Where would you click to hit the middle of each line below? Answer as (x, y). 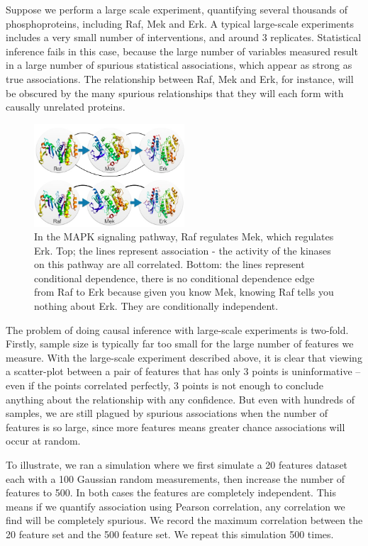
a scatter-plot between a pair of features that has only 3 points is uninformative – (183, 371)
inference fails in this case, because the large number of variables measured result (182, 51)
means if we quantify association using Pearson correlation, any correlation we (175, 506)
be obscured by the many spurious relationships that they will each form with (175, 93)
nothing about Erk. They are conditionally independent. (156, 306)
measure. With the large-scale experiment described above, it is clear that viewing (184, 357)
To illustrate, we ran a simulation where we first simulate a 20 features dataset (177, 464)
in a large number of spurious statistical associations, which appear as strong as (179, 65)
